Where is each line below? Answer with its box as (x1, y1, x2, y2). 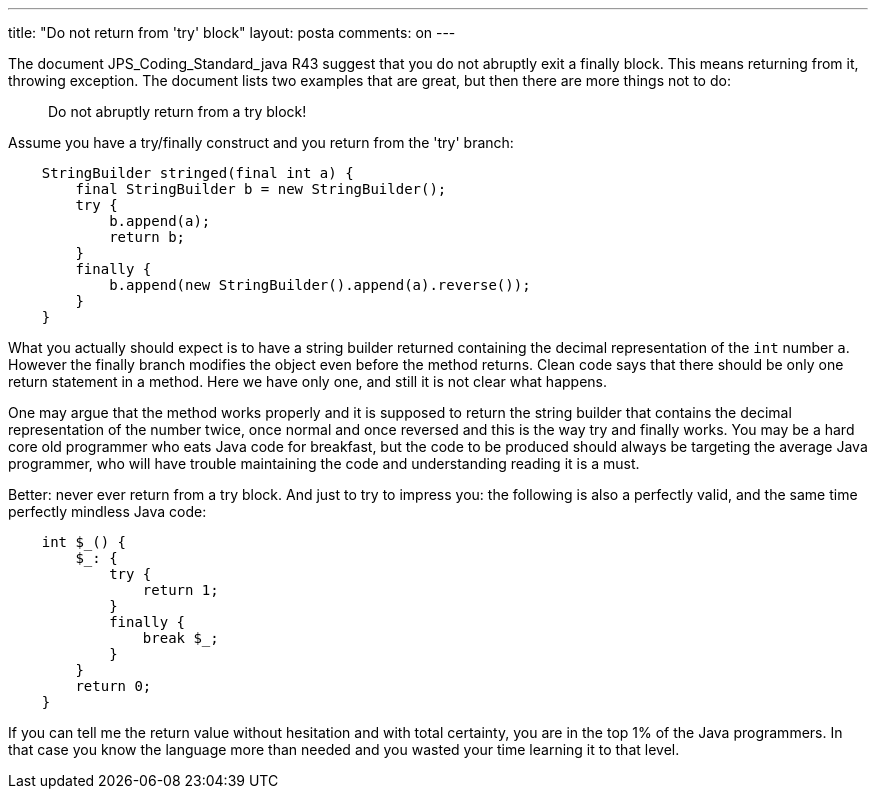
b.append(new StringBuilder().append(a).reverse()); (109, 277, 531, 293)
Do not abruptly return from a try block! (48, 103, 307, 120)
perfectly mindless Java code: (8, 503, 207, 520)
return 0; (75, 678, 152, 694)
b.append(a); (109, 213, 211, 229)
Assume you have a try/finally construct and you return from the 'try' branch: (8, 134, 514, 151)
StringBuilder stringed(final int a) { (41, 165, 354, 181)
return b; (109, 229, 186, 245)
